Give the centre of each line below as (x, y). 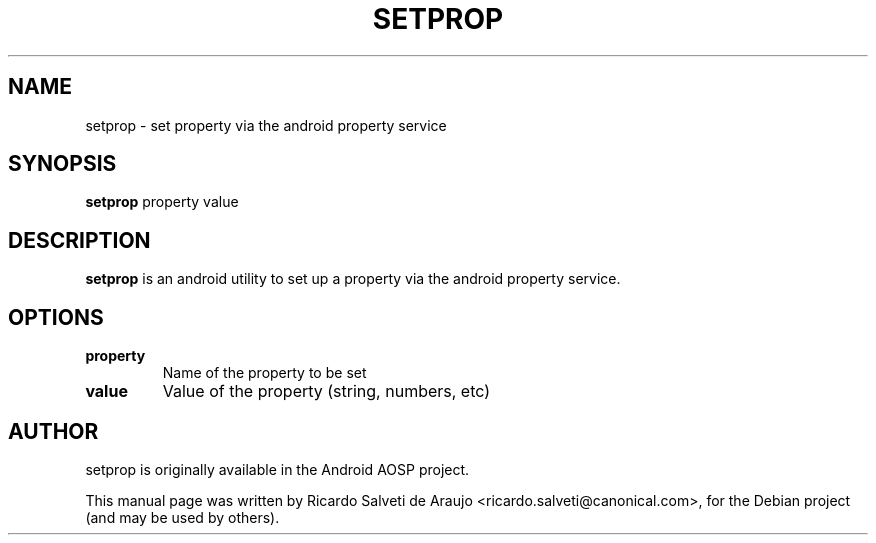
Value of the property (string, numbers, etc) (326, 391)
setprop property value (162, 202)
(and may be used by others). (182, 517)
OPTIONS (56, 317)
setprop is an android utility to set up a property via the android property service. (353, 279)
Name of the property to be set (264, 373)
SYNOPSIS (62, 164)
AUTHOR (53, 431)
